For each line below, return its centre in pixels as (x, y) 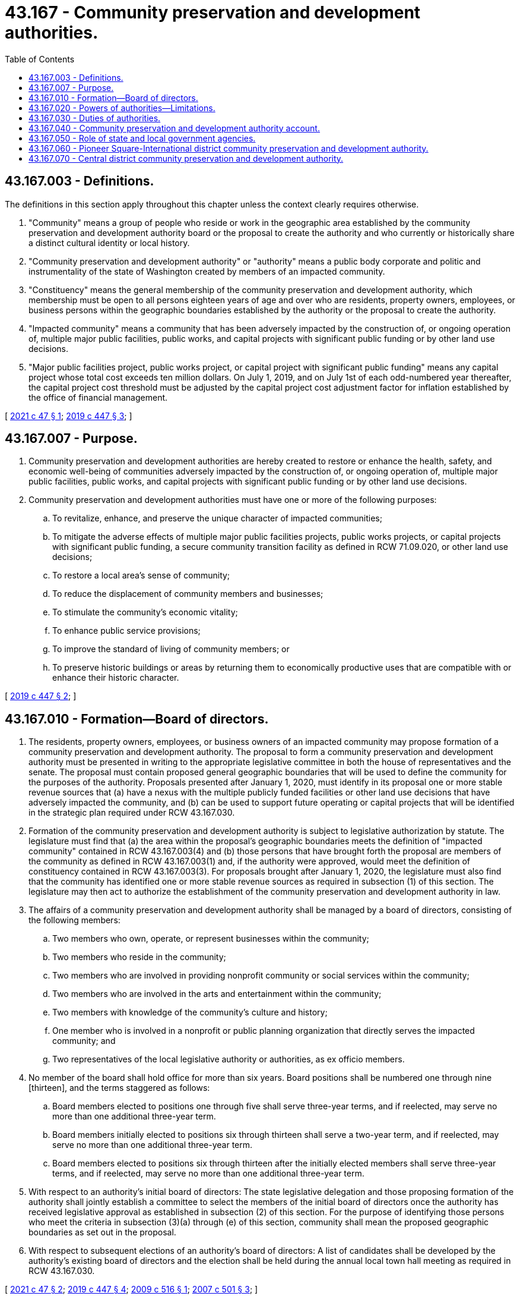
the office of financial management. (98, 397)
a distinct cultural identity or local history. (109, 243)
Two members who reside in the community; (139, 957)
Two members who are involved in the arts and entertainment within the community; (217, 994)
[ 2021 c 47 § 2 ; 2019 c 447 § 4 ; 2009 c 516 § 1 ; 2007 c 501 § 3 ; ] (131, 1289)
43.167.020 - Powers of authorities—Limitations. (122, 108)
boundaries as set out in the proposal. (102, 1232)
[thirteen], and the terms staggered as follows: (119, 1088)
